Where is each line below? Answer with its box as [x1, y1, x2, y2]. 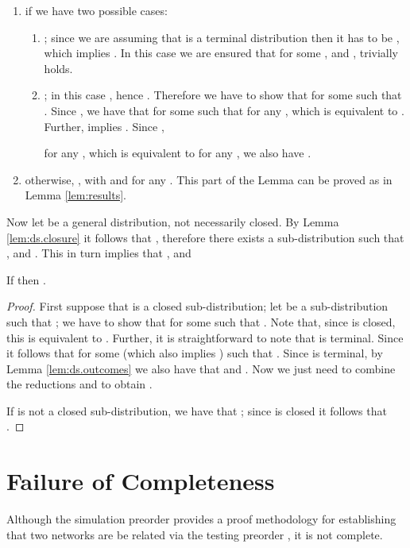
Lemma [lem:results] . [25, 187, 126, 203]
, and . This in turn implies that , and [6, 245, 191, 261]
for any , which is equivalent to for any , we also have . [44, 145, 311, 161]
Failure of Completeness [6, 465, 275, 497]
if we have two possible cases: [25, 2, 168, 18]
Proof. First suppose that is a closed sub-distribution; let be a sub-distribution [6, 298, 389, 315]
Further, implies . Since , [44, 118, 164, 134]
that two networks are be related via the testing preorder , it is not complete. [6, 526, 383, 542]
